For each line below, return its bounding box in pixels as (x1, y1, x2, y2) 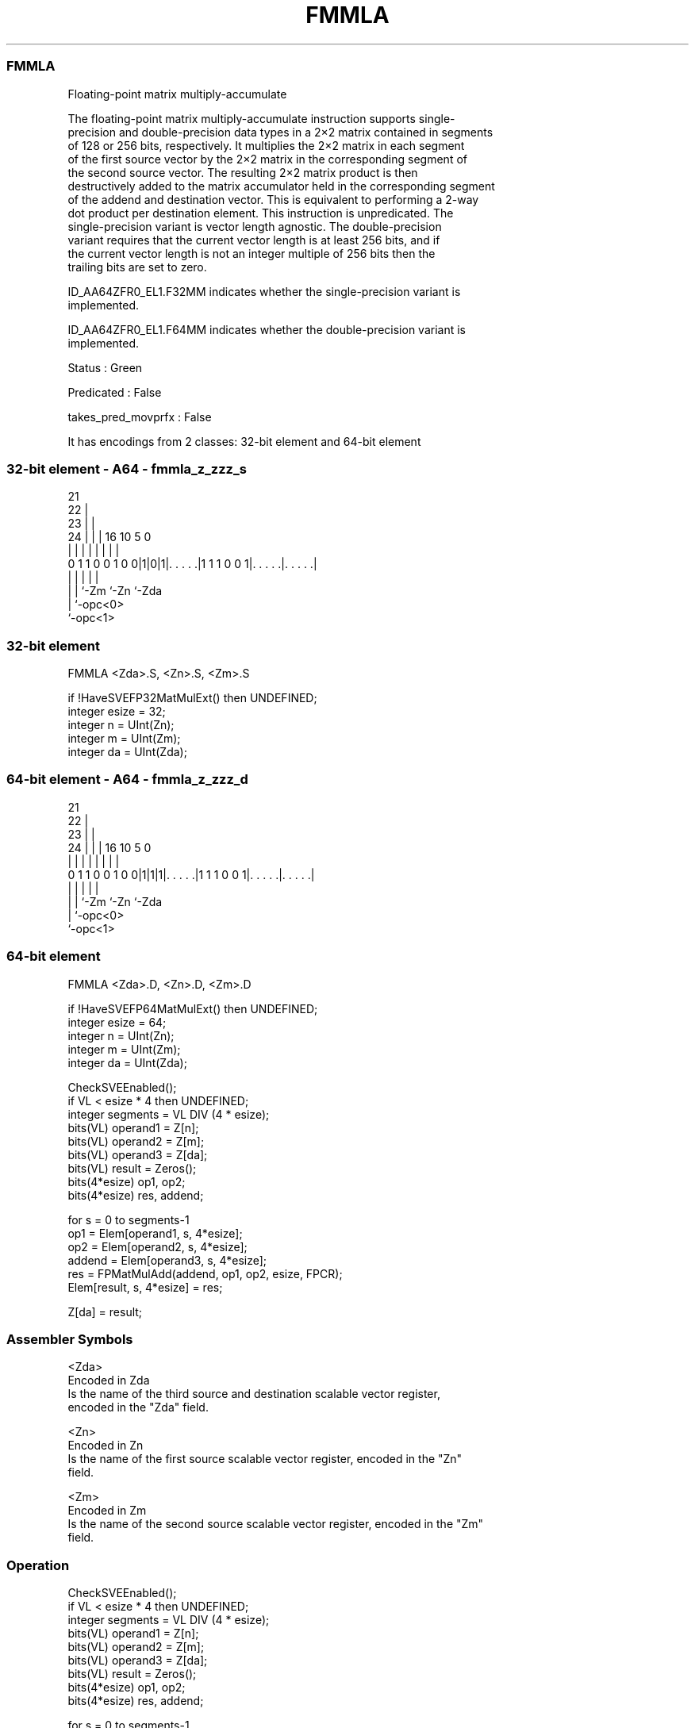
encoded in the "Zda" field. (67, 1400, 209, 1415)
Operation (6, 1557, 70, 1573)
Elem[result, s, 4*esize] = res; (67, 1280, 223, 1294)
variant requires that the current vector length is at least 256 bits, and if (67, 232, 440, 247)
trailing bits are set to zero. (67, 259, 207, 274)
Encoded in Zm (67, 1503, 147, 1518)
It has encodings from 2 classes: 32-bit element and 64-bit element (67, 434, 421, 448)
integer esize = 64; (67, 1015, 167, 1029)
